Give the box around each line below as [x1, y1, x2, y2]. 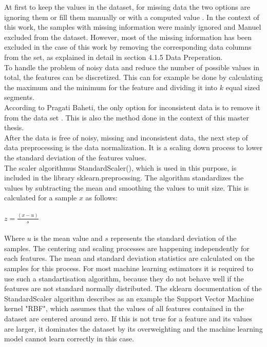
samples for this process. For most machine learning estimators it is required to [4, 262, 253, 273]
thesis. [4, 122, 24, 133]
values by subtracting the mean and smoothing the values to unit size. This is [4, 182, 249, 193]
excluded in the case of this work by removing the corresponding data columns [4, 42, 252, 52]
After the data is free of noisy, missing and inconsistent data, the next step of [4, 132, 248, 142]
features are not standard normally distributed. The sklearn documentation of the [4, 283, 262, 294]
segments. [4, 92, 34, 103]
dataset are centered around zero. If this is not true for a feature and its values [4, 313, 252, 323]
